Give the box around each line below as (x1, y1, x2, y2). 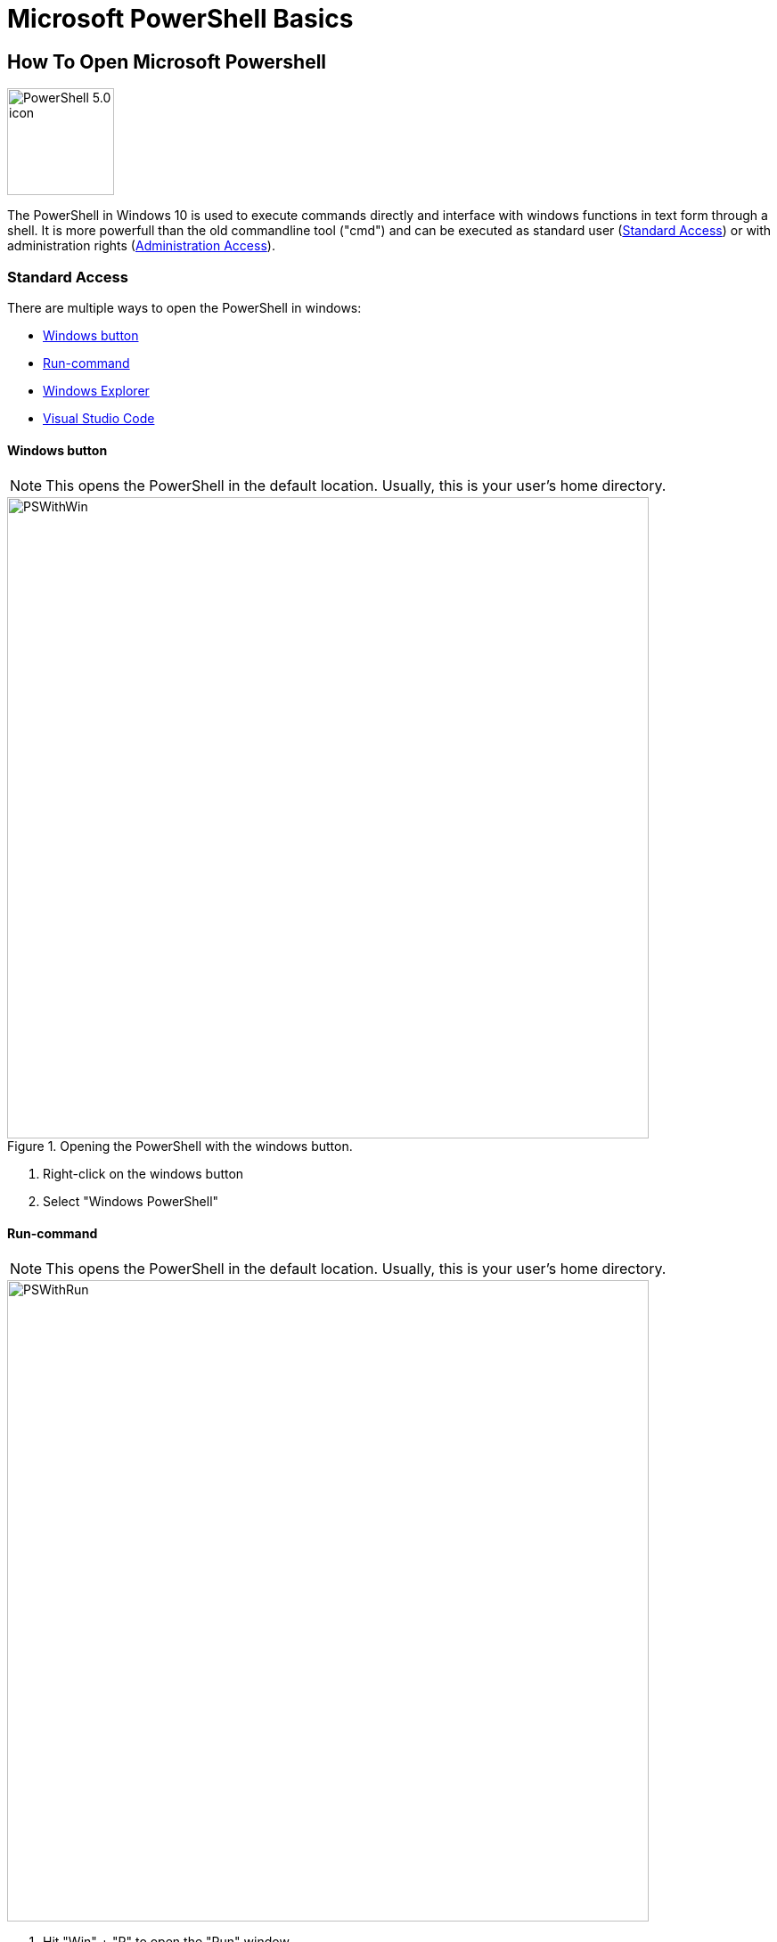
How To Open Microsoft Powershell (7, 50, 327, 73)
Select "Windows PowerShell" (43, 1194, 219, 1210)
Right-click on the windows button (43, 1166, 244, 1182)
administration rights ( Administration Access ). (7, 238, 275, 254)
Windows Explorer (43, 382, 150, 398)
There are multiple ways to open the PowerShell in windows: (7, 299, 362, 315)
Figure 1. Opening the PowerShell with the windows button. (7, 1138, 353, 1155)
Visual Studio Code (43, 410, 155, 426)
